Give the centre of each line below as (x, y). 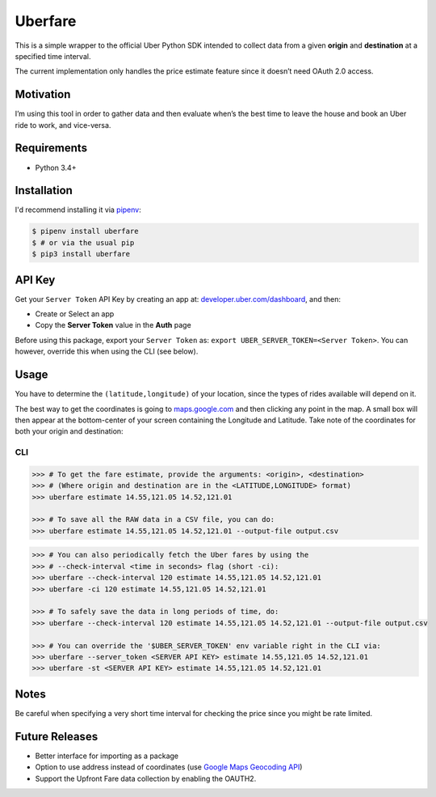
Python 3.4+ (56, 167)
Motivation (43, 94)
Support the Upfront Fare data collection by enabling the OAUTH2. (146, 778)
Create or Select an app (75, 314)
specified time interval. (53, 56)
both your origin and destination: (69, 431)
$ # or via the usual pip (83, 242)
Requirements (51, 148)
